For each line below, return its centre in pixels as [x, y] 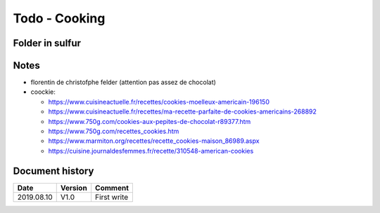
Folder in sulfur [47, 43]
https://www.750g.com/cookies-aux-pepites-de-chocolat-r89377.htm [150, 121]
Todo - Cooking [59, 18]
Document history [53, 171]
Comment [112, 188]
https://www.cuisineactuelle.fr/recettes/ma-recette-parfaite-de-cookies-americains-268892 [182, 111]
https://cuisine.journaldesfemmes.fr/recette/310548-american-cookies [151, 151]
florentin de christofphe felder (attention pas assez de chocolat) [123, 82]
